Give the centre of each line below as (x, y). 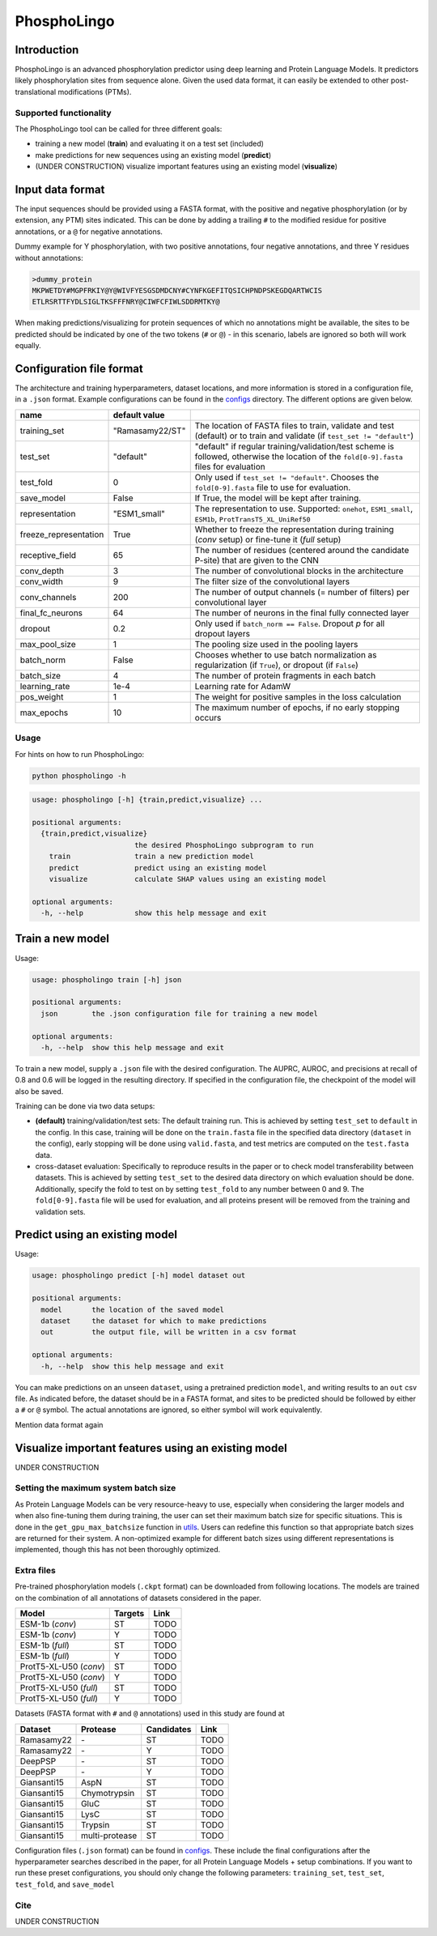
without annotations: (49, 257)
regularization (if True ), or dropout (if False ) (277, 665)
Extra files (35, 1571)
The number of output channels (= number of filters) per (302, 592)
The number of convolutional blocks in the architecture (299, 571)
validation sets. (60, 1211)
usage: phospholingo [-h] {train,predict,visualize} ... (147, 800)
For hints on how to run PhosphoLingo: (80, 754)
